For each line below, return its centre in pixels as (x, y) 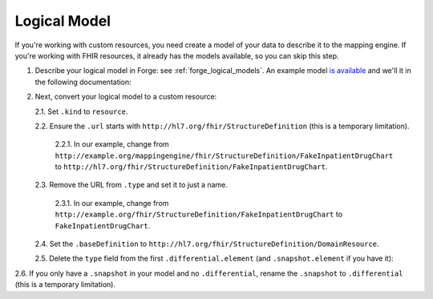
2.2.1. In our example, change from (112, 144)
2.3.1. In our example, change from (112, 203)
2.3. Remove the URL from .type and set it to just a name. (132, 185)
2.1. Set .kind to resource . (81, 111)
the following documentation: (83, 82)
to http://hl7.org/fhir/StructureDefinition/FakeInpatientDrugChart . (191, 167)
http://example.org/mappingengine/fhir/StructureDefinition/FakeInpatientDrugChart (224, 156)
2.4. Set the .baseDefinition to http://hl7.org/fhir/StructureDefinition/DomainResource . (207, 244)
